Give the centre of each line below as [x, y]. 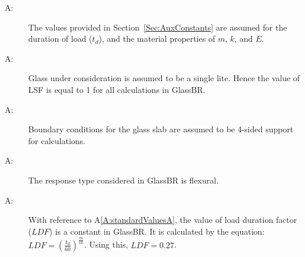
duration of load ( [60, 39]
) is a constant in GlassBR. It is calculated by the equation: [157, 231]
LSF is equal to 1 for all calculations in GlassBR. [117, 89]
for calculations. [57, 140]
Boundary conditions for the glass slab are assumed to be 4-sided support [161, 129]
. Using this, [106, 244]
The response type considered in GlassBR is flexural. [124, 180]
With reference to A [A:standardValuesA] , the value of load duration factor [163, 220]
